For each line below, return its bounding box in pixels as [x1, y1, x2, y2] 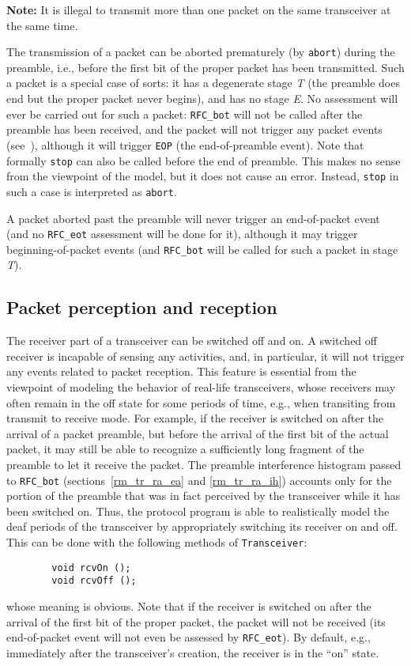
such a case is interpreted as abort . [6, 183, 177, 199]
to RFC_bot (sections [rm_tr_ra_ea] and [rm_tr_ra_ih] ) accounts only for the [6, 471, 392, 488]
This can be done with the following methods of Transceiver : [6, 533, 307, 550]
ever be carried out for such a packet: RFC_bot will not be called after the [6, 105, 363, 122]
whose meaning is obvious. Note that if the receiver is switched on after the [6, 597, 371, 614]
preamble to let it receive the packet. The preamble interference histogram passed [6, 456, 402, 472]
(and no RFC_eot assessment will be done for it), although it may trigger [6, 225, 358, 242]
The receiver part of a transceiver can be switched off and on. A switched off [6, 332, 377, 349]
